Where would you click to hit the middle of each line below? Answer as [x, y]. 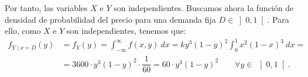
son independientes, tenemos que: [126, 31]
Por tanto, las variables [46, 8]
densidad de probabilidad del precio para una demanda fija [110, 19]
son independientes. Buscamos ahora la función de [204, 8]
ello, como [23, 31]
